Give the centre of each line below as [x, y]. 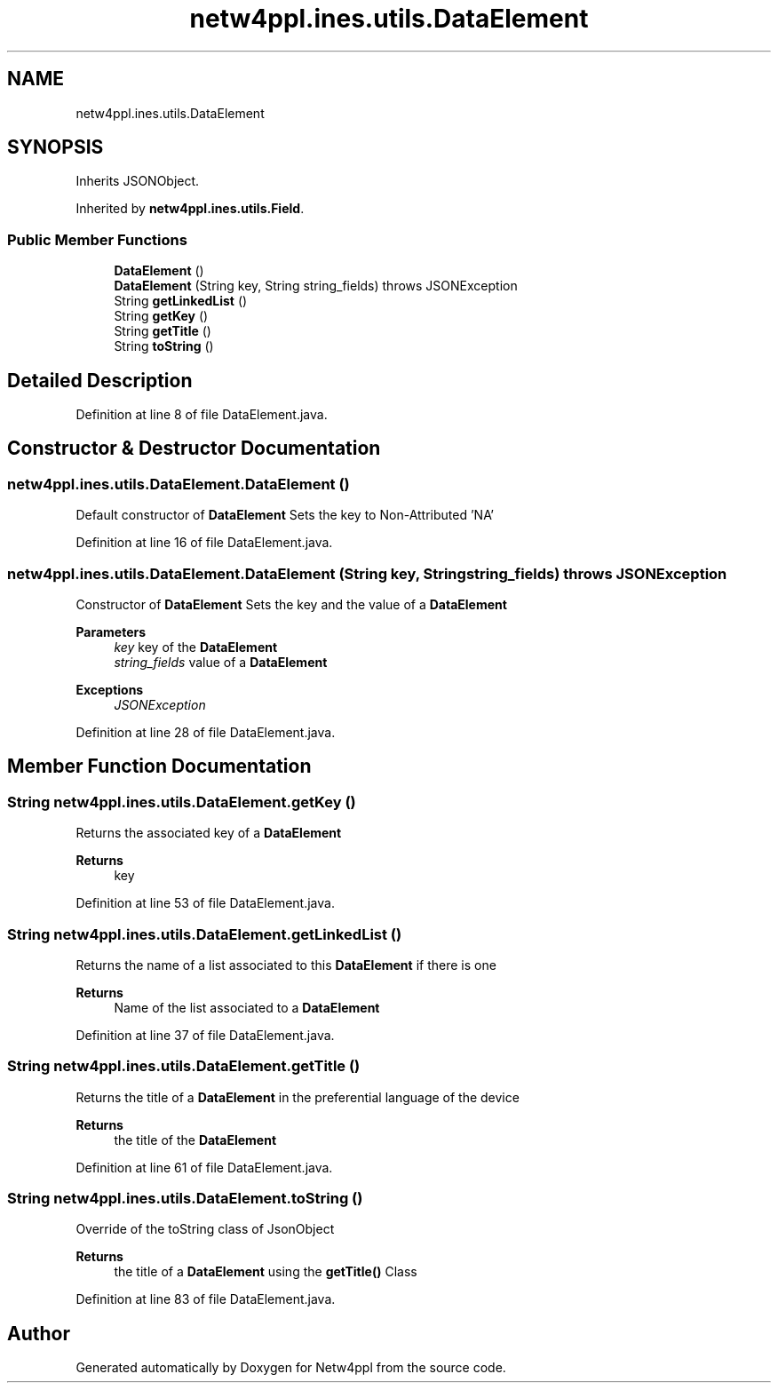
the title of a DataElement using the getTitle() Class [266, 1272]
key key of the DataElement [196, 647]
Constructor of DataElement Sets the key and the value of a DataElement [291, 604]
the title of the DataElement [195, 1140]
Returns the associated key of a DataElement [209, 833]
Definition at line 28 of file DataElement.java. [206, 732]
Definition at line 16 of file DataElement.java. [204, 543]
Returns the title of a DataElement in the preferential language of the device [298, 1097]
